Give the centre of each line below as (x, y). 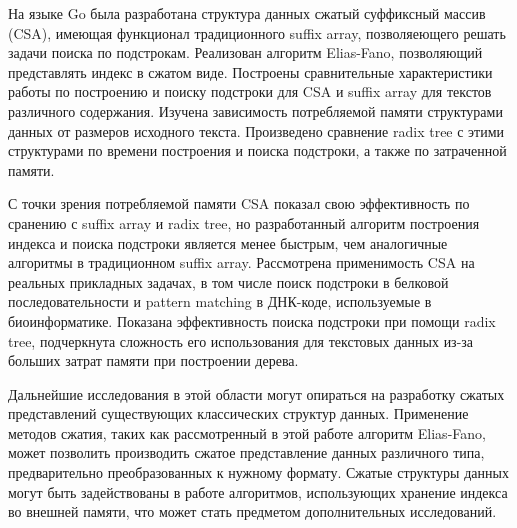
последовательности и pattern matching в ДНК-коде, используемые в (220, 301)
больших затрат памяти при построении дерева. (153, 360)
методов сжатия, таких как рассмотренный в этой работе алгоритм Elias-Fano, (247, 432)
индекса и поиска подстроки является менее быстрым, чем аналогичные (228, 242)
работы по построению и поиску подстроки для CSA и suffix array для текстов (250, 91)
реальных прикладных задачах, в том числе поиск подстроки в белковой (228, 281)
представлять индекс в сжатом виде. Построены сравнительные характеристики (250, 71)
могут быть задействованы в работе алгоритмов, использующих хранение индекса (258, 491)
